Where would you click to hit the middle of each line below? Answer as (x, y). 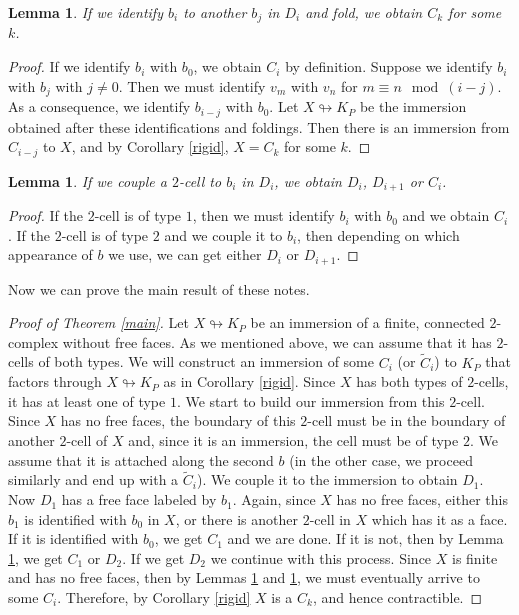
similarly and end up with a (93, 479)
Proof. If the (45, 215)
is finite (474, 557)
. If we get (153, 557)
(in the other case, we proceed (381, 459)
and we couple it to (223, 234)
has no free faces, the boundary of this (178, 420)
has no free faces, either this (422, 499)
